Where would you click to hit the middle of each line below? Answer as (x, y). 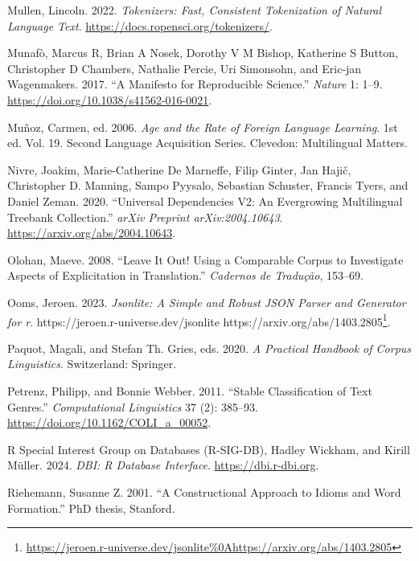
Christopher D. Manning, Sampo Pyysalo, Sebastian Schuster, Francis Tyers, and (208, 185)
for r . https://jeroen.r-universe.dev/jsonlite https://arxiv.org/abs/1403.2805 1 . (199, 320)
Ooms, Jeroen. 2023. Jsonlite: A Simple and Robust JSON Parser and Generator (207, 302)
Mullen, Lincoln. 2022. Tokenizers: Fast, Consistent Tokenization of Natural (195, 10)
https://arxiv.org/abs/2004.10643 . (92, 233)
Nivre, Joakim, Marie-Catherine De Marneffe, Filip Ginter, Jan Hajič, (179, 169)
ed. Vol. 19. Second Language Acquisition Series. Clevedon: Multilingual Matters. (207, 143)
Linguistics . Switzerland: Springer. (92, 364)
